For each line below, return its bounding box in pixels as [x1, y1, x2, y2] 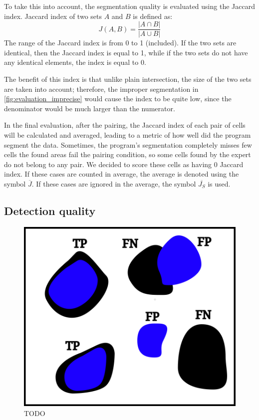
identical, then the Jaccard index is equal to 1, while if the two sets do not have [4, 47, 248, 57]
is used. [208, 178, 231, 189]
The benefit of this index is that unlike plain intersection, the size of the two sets [4, 74, 252, 84]
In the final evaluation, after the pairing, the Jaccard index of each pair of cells [4, 120, 246, 130]
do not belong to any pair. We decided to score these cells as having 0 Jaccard [4, 159, 244, 169]
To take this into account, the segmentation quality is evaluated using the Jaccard [4, 1, 255, 11]
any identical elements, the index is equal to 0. [4, 57, 146, 67]
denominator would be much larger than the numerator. [4, 103, 175, 113]
